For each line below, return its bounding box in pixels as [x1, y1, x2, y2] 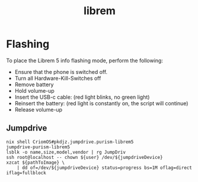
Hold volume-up [14, 87, 55, 94]
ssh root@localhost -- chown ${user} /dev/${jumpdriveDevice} [6, 154, 163, 160]
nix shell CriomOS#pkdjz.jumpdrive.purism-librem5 [6, 139, 134, 145]
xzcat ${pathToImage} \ [6, 160, 65, 165]
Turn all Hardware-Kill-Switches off [14, 74, 101, 82]
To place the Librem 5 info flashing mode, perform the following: [6, 57, 163, 64]
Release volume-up [14, 106, 63, 113]
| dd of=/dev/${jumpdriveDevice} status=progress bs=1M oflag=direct [17, 164, 193, 171]
